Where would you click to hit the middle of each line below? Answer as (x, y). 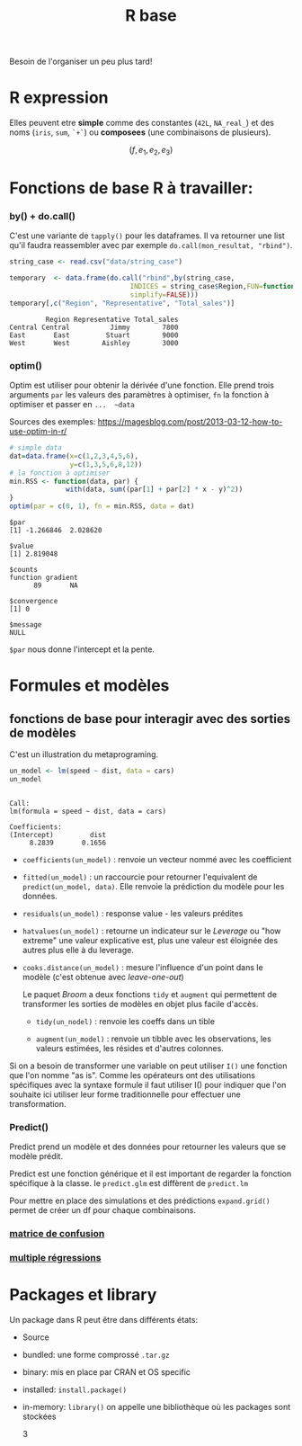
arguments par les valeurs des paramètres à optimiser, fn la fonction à (139, 395)
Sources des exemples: (53, 422)
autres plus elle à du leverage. (78, 950)
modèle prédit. (36, 1156)
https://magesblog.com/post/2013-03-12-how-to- (190, 422)
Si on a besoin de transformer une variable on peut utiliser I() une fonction (148, 1066)
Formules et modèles (89, 686)
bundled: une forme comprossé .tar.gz (96, 1354)
